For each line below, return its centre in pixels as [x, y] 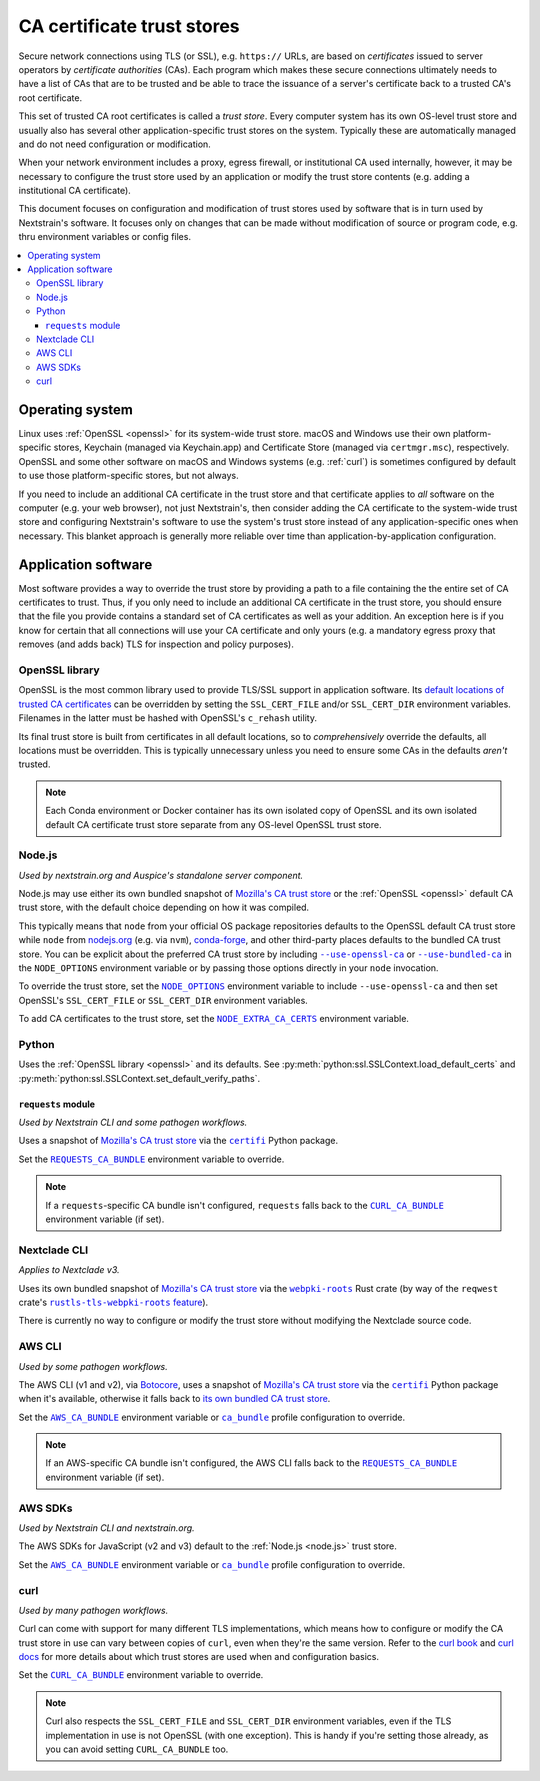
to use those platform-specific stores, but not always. [128, 476]
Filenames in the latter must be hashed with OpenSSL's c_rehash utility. [167, 718]
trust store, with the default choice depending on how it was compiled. [164, 907]
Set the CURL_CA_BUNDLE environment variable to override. [141, 1675]
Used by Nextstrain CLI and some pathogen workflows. [133, 1122]
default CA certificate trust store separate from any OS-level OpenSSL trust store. [213, 824]
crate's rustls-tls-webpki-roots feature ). [113, 1302]
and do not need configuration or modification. [115, 144]
